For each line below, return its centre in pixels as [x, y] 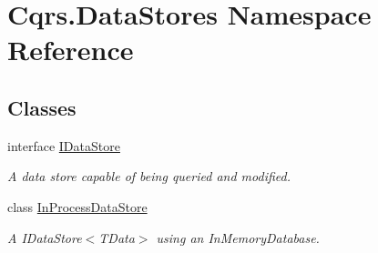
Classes [42, 107]
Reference [71, 50]
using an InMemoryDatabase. [238, 237]
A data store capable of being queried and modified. [149, 176]
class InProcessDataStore [77, 206]
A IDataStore [45, 237]
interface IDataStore [64, 145]
